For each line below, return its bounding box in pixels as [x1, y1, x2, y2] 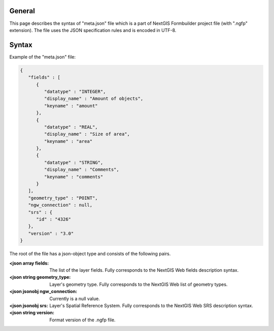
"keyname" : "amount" [44, 103, 98, 108]
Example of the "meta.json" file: [9, 54, 76, 60]
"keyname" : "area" [44, 138, 93, 144]
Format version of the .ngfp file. [49, 317, 116, 323]
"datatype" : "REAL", [44, 124, 98, 130]
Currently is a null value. [49, 296, 100, 302]
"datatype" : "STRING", [44, 160, 104, 165]
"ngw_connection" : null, [28, 202, 93, 208]
